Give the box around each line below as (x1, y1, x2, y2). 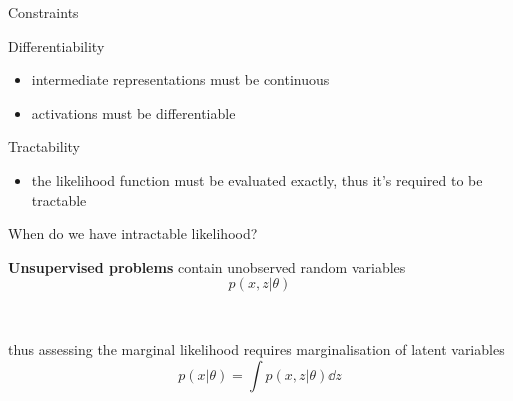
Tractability (8, 136, 81, 157)
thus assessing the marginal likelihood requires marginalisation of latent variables (8, 338, 505, 359)
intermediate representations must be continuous (31, 69, 330, 90)
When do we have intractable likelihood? (8, 223, 258, 244)
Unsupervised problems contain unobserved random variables (8, 256, 406, 277)
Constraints (8, 2, 79, 22)
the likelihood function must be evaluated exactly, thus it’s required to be (31, 169, 483, 190)
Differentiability (8, 35, 105, 56)
